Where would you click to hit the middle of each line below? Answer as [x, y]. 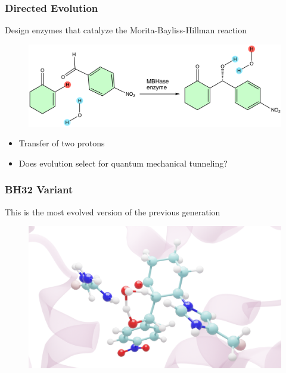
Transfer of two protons [62, 143]
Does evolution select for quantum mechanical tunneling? [123, 163]
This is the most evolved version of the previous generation [113, 211]
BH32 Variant [39, 189]
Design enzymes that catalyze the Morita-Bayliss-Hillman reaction [126, 30]
